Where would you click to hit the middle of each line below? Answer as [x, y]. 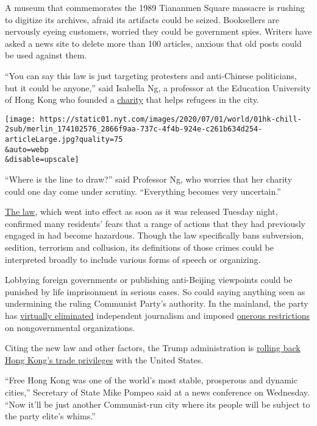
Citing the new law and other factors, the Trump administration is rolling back [153, 348]
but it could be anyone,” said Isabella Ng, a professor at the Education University [158, 87]
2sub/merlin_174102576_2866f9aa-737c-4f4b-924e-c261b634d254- [134, 129]
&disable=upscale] [42, 160]
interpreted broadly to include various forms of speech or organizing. [133, 259]
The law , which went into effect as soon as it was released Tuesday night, [141, 211]
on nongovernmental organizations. [70, 327]
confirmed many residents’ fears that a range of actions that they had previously [155, 223]
